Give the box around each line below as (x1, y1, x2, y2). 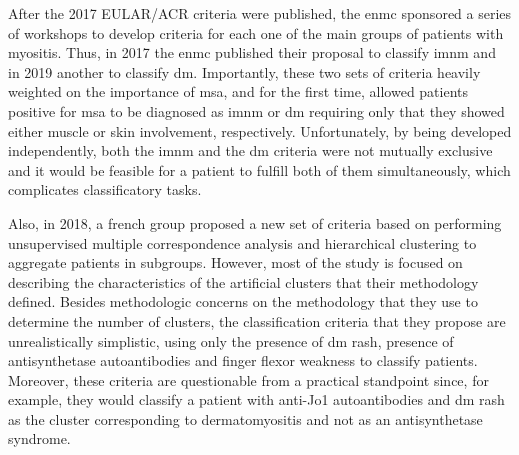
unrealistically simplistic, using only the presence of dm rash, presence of (8, 330, 454, 351)
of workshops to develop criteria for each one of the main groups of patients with (8, 22, 504, 43)
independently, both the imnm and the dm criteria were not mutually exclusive (8, 140, 493, 161)
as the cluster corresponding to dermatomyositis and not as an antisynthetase (8, 408, 483, 429)
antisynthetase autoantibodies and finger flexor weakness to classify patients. (8, 350, 478, 371)
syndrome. (8, 428, 71, 449)
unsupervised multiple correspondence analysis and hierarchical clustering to (8, 232, 477, 253)
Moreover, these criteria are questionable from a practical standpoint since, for (8, 369, 489, 390)
